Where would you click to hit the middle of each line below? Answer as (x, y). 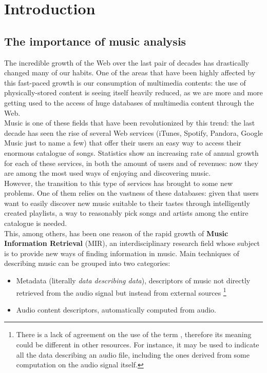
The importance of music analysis (95, 41)
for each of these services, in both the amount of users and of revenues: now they (131, 163)
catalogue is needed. (36, 223)
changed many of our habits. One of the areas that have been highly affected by (130, 72)
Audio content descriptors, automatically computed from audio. (116, 309)
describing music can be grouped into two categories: (87, 263)
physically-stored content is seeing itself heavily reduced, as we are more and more (133, 92)
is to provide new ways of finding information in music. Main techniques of (122, 253)
